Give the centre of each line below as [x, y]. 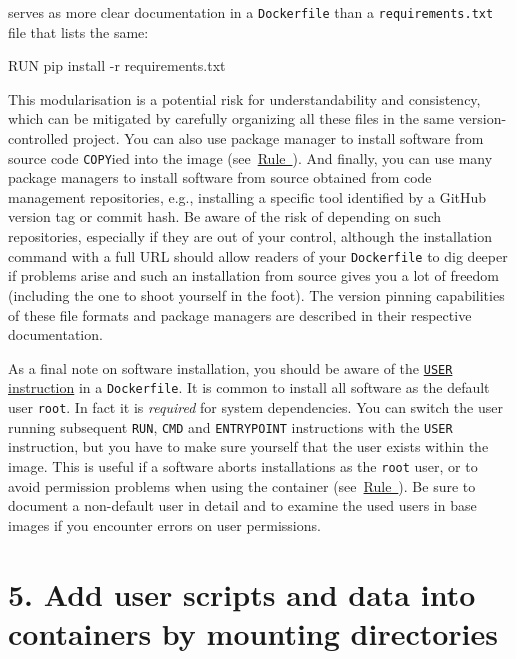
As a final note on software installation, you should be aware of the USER [230, 367]
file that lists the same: [78, 31]
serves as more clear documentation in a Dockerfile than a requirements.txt [251, 12]
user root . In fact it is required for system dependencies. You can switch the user [255, 407]
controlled [38, 138]
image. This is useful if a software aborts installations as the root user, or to [243, 465]
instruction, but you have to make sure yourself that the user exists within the [248, 446]
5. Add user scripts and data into [242, 593]
